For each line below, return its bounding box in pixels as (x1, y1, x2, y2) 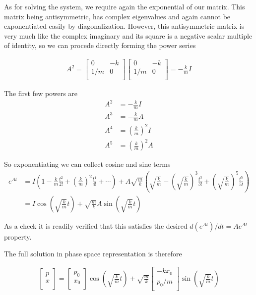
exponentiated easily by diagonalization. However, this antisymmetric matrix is (4, 21, 245, 31)
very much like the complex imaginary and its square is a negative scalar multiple (4, 30, 253, 41)
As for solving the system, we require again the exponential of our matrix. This (4, 1, 245, 11)
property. (4, 232, 32, 242)
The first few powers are (4, 88, 78, 98)
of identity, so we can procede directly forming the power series (4, 40, 196, 50)
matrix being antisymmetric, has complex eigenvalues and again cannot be (4, 11, 231, 21)
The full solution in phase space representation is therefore (4, 248, 182, 258)
